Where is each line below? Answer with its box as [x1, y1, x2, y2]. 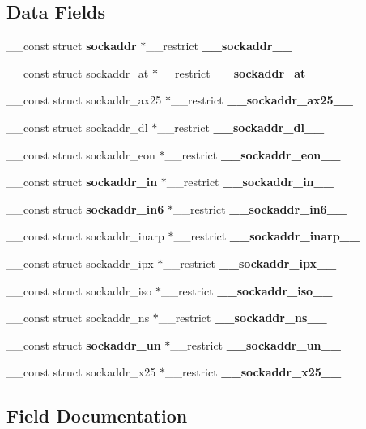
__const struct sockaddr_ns [6, 309, 150, 326]
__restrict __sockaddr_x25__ [164, 363, 342, 380]
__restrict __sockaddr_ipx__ [163, 254, 337, 271]
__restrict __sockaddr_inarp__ [173, 227, 360, 244]
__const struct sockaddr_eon [6, 146, 155, 163]
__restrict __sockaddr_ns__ [158, 309, 327, 326]
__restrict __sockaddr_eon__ [164, 146, 341, 163]
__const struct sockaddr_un [6, 336, 161, 353]
